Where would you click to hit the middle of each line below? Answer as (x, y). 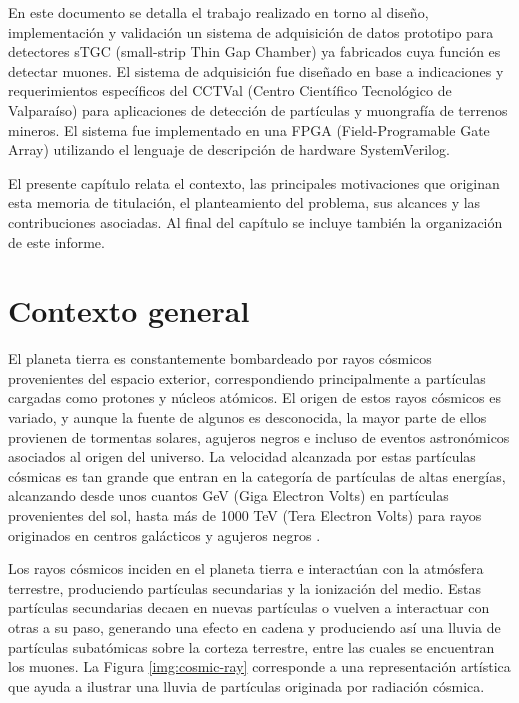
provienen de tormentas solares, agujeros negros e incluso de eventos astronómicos (259, 436)
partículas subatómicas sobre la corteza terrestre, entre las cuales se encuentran (251, 646)
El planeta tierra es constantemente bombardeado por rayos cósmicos (220, 358)
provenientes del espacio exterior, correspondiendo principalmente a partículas (247, 377)
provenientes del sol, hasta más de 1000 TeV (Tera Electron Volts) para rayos (245, 515)
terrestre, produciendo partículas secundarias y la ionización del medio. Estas (245, 587)
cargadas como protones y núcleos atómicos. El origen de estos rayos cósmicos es (254, 397)
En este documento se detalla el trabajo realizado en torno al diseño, (218, 12)
